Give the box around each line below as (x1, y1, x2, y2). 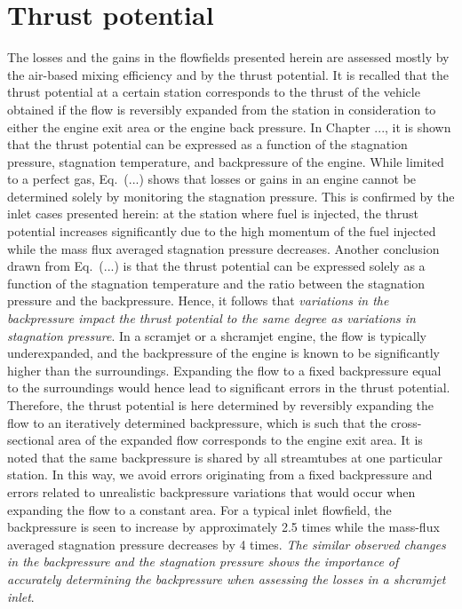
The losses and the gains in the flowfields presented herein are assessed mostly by (7, 48, 450, 67)
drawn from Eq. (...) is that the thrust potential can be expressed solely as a (7, 257, 426, 275)
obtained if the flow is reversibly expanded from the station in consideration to (7, 99, 436, 118)
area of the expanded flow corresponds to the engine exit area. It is (58, 431, 423, 449)
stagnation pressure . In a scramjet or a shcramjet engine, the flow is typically (7, 326, 426, 344)
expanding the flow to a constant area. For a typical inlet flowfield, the (7, 500, 392, 518)
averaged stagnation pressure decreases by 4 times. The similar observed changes (7, 534, 446, 553)
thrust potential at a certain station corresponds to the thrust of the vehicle (7, 83, 420, 101)
